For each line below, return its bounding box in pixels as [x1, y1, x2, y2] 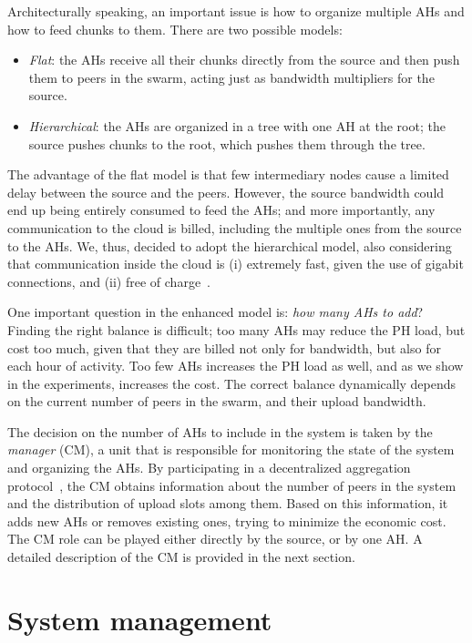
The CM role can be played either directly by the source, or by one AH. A [7, 529, 423, 548]
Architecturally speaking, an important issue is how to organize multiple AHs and [7, 2, 465, 20]
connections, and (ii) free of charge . [7, 271, 211, 291]
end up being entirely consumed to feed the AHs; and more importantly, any [7, 200, 436, 219]
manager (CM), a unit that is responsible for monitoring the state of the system [7, 440, 455, 459]
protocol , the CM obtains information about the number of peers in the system [7, 475, 457, 495]
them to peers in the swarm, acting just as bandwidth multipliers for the [28, 67, 435, 87]
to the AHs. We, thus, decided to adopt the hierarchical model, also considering [7, 236, 452, 255]
